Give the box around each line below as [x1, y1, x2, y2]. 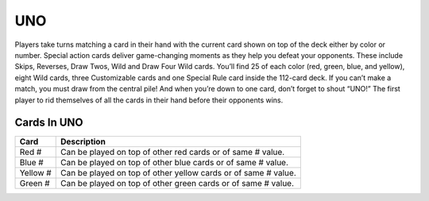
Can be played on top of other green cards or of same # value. [60, 178, 294, 189]
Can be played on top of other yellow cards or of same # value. [60, 168, 297, 179]
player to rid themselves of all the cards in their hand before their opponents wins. [14, 95, 284, 105]
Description [60, 136, 106, 147]
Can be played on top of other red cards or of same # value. [60, 147, 285, 158]
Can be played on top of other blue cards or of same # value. [60, 157, 289, 168]
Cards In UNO [14, 116, 83, 129]
